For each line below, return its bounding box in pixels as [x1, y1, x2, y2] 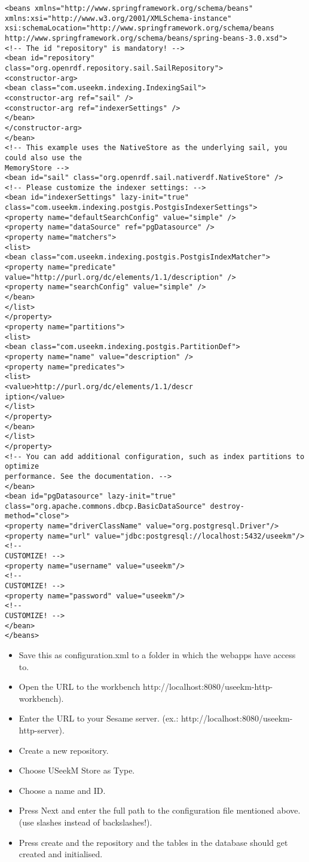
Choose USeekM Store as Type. [19, 764, 135, 777]
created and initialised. [19, 848, 103, 860]
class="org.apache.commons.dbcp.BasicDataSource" [5, 502, 206, 511]
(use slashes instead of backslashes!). [19, 815, 152, 828]
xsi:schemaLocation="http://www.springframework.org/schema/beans [5, 24, 275, 33]
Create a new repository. [19, 744, 109, 756]
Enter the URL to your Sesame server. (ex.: [19, 712, 179, 725]
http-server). [19, 723, 65, 736]
